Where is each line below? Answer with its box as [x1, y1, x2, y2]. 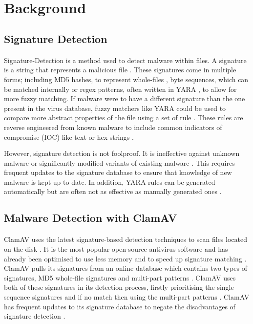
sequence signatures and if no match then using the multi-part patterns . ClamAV [4, 292, 250, 302]
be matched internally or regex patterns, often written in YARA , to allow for [4, 84, 237, 94]
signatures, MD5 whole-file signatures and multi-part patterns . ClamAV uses [4, 272, 236, 282]
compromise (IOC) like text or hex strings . [4, 131, 134, 142]
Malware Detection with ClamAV [4, 210, 177, 225]
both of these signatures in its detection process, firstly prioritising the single [4, 282, 234, 292]
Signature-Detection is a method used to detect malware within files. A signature [4, 55, 247, 65]
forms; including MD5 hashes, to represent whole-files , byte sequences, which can [4, 74, 249, 84]
